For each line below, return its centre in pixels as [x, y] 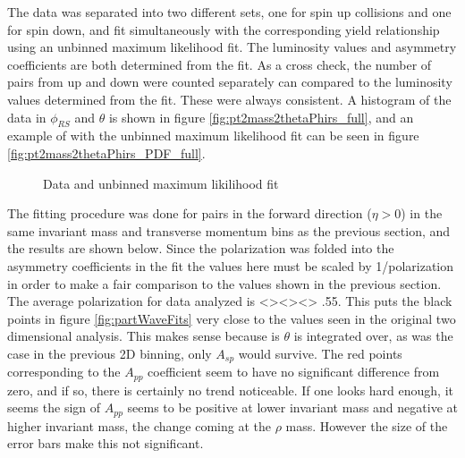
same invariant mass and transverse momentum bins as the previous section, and [229, 230]
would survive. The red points [320, 353]
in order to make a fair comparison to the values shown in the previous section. [224, 283]
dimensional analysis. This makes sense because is [144, 336]
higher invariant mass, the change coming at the [139, 425]
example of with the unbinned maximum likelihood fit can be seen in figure [213, 136]
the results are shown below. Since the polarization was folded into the [201, 248]
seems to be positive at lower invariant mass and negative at [292, 407]
